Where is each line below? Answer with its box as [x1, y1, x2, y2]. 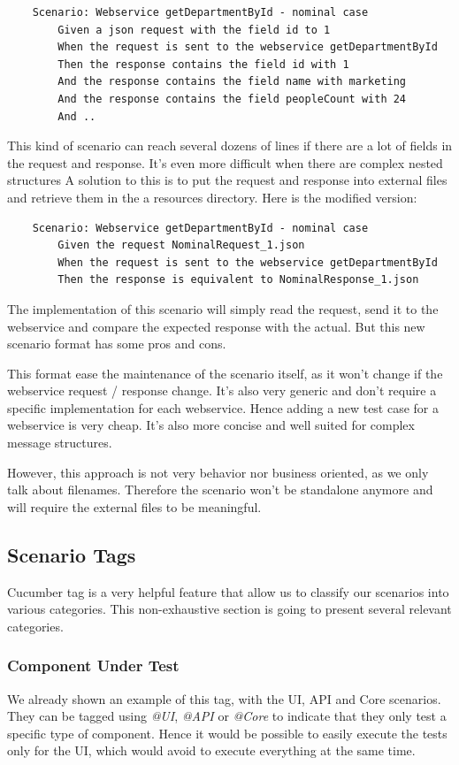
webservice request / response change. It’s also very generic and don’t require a [7, 381, 437, 400]
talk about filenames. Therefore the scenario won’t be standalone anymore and [7, 480, 433, 499]
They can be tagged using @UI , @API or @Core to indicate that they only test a [7, 707, 447, 725]
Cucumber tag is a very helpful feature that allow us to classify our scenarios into [7, 582, 449, 601]
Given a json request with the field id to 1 [57, 23, 331, 36]
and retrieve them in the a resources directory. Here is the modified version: [7, 187, 417, 206]
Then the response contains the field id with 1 [57, 57, 349, 71]
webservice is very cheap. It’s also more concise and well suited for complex [7, 416, 415, 434]
